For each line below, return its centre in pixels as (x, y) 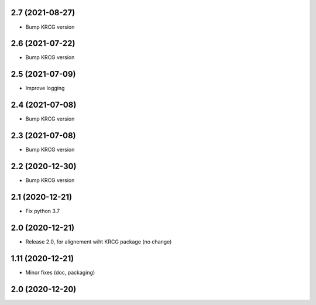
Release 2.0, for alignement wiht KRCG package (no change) (99, 241)
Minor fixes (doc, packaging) (60, 272)
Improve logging (45, 88)
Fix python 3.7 (43, 211)
